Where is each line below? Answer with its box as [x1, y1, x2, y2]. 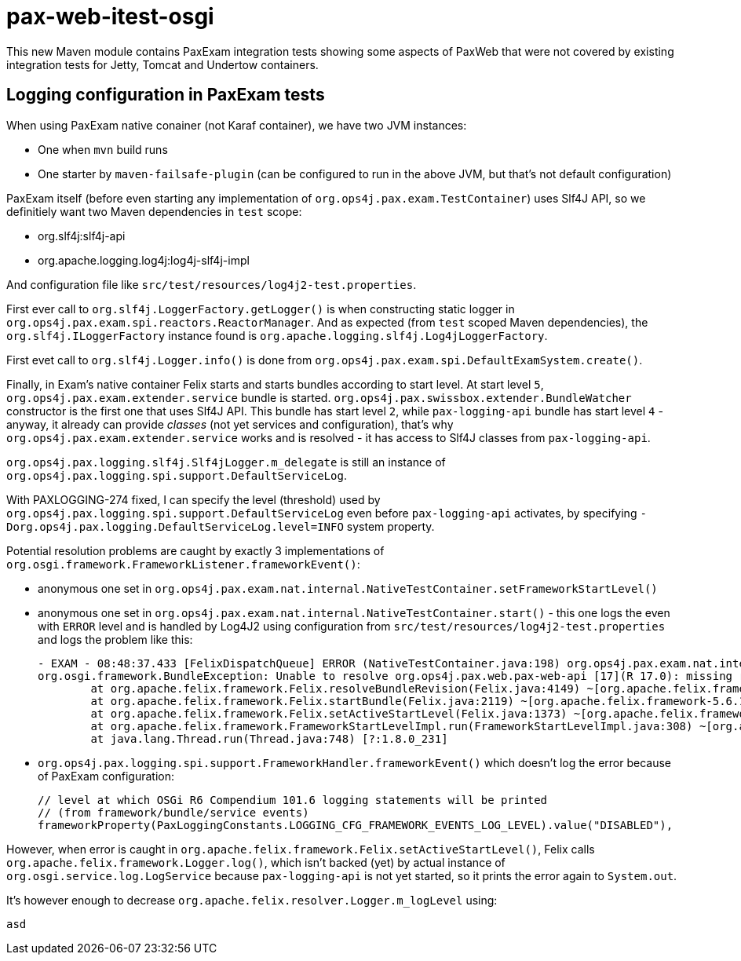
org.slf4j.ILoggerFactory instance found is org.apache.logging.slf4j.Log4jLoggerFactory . [6, 328, 548, 342]
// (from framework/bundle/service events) [38, 806, 309, 819]
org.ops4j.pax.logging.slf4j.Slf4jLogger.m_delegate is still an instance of [6, 455, 446, 469]
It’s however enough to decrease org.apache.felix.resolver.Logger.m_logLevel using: [6, 893, 498, 907]
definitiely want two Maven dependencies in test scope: [6, 204, 302, 218]
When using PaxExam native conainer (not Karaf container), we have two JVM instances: [6, 118, 467, 132]
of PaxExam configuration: [38, 769, 174, 783]
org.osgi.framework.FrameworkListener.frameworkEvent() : [6, 557, 360, 571]
